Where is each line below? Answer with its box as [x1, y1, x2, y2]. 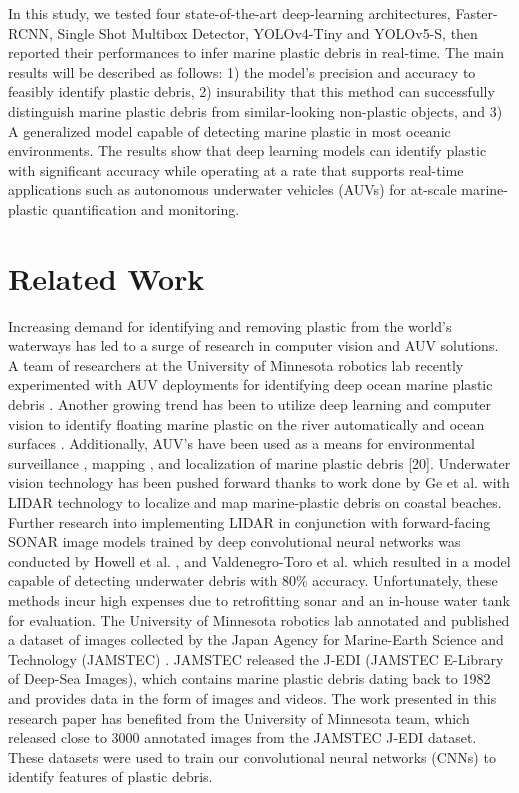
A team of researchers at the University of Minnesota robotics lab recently [8, 354, 464, 375]
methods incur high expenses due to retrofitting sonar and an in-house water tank [8, 589, 510, 610]
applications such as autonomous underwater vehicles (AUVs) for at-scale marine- [8, 179, 508, 200]
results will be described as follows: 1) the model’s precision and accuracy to [8, 61, 476, 82]
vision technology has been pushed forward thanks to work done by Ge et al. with [8, 472, 510, 493]
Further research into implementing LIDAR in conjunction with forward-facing [8, 511, 491, 532]
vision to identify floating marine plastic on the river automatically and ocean [8, 413, 485, 434]
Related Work [8, 257, 205, 298]
